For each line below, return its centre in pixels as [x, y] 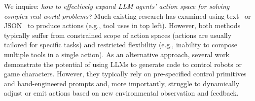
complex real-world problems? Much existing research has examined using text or [127, 16]
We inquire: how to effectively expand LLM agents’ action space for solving [117, 6]
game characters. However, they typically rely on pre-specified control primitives [125, 74]
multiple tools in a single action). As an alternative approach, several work [117, 54]
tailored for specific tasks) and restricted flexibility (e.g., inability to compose [121, 45]
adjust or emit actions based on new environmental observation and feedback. [121, 93]
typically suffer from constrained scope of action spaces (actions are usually [118, 35]
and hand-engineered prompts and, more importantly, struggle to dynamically [122, 83]
